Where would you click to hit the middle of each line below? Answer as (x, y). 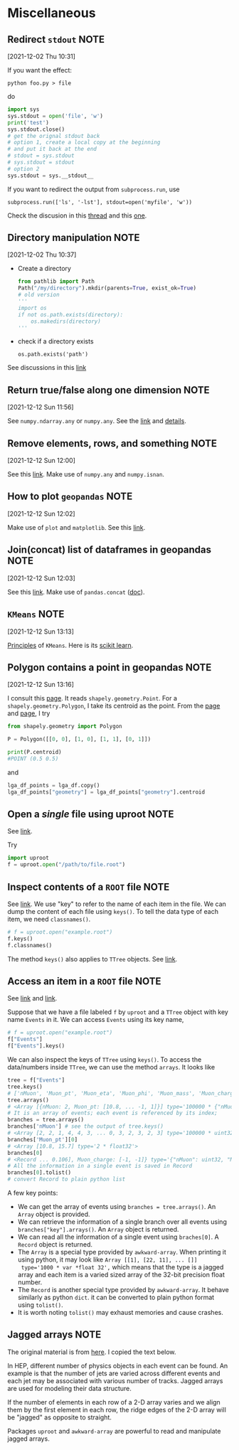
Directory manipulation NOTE (74, 238)
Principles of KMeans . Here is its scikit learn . (70, 645)
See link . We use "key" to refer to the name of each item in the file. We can (117, 904)
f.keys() (20, 939)
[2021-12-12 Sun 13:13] (41, 631)
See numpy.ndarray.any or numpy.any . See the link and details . (97, 421)
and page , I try (29, 713)
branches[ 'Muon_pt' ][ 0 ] (43, 1139)
